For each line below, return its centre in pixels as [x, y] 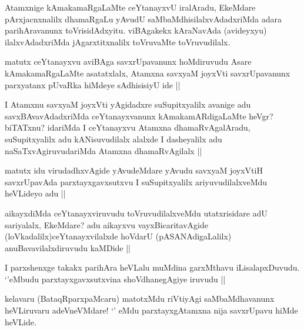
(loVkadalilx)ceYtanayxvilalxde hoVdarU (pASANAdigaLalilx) [118, 236]
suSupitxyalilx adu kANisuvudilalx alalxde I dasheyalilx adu [113, 139]
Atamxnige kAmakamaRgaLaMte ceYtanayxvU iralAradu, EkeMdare [130, 7]
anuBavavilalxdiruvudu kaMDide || [68, 247]
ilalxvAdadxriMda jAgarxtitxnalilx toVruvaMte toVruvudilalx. [118, 41]
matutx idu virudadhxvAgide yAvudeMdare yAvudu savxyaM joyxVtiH [134, 170]
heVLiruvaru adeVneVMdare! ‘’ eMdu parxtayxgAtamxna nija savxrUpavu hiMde [151, 310]
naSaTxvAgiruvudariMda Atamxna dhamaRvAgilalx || [103, 150]
